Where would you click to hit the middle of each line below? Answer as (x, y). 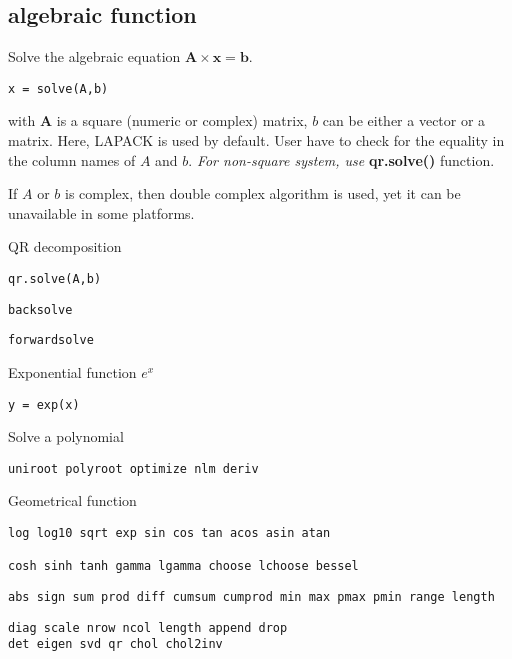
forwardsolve (51, 340)
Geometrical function (72, 500)
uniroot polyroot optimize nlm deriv (133, 468)
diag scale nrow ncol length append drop (148, 627)
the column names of (72, 159)
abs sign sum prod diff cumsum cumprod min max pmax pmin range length (251, 597)
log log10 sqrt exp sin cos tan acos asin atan (169, 533)
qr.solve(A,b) (55, 279)
